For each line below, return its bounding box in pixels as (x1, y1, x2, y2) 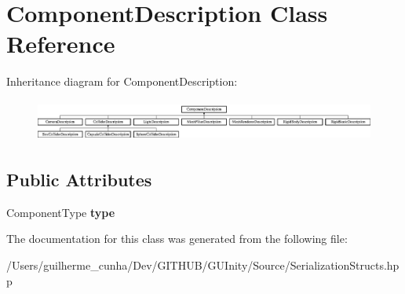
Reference (6, 28, 115, 60)
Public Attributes (6, 167, 152, 192)
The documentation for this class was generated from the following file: (6, 230, 348, 247)
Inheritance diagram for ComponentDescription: (6, 73, 238, 90)
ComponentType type (6, 204, 115, 220)
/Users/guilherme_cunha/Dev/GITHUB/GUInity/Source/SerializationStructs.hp (6, 257, 400, 274)
